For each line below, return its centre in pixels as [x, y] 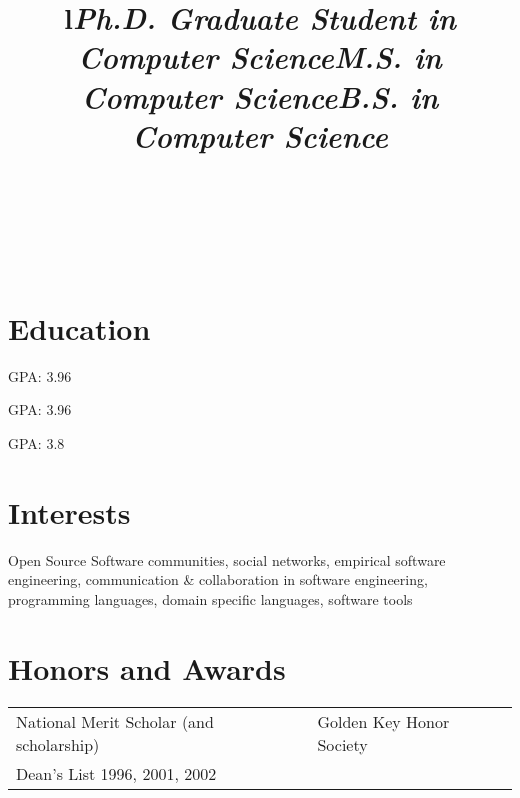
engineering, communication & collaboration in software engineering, [218, 579]
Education [79, 327]
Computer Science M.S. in [260, 57]
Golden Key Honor [383, 721]
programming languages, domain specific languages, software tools [210, 598]
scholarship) [58, 744]
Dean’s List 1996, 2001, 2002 [116, 773]
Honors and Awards [147, 667]
